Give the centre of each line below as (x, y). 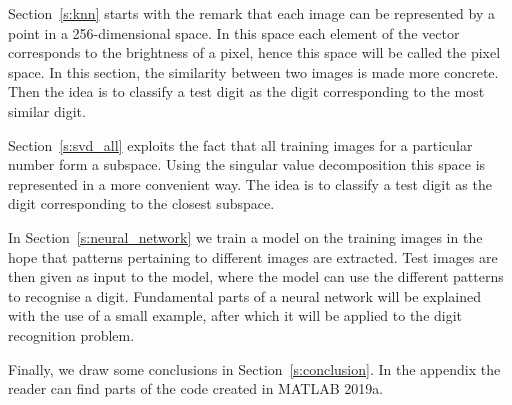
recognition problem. (71, 334)
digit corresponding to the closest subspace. (141, 203)
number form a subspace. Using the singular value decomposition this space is (247, 164)
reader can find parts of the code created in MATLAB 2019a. (196, 388)
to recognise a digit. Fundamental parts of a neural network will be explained (245, 295)
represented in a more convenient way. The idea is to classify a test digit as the (250, 183)
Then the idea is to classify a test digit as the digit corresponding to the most (246, 91)
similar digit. (47, 110)
